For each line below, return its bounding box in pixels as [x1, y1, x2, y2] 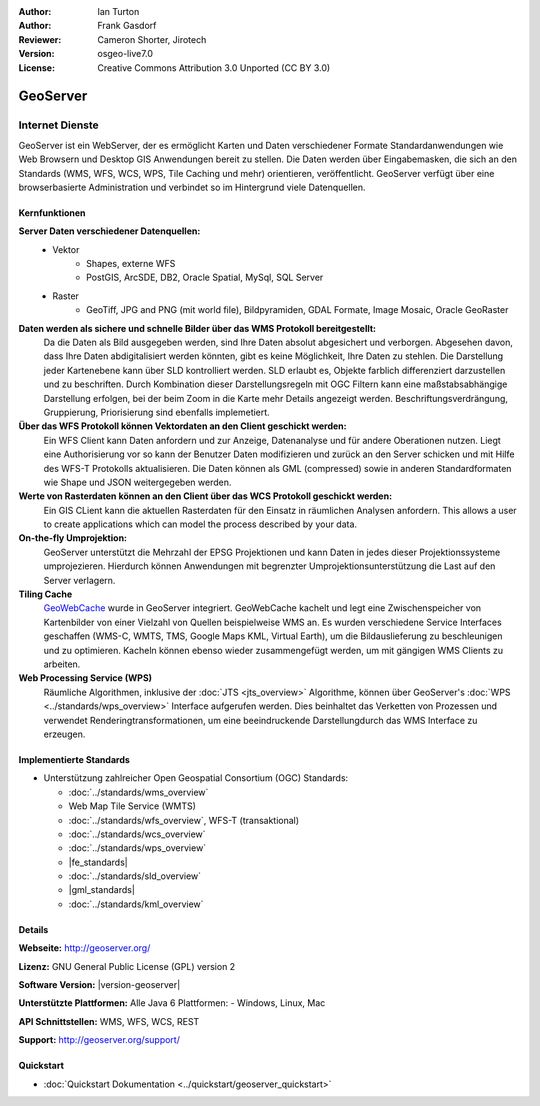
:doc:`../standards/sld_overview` [68, 870, 202, 882]
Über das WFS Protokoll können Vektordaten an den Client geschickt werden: [18, 420, 347, 432]
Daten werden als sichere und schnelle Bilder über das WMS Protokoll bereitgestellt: [18, 322, 377, 334]
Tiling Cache [18, 588, 73, 600]
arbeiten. [43, 658, 81, 670]
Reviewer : [18, 33, 62, 45]
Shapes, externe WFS [86, 258, 176, 270]
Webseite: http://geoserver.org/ [18, 942, 151, 954]
